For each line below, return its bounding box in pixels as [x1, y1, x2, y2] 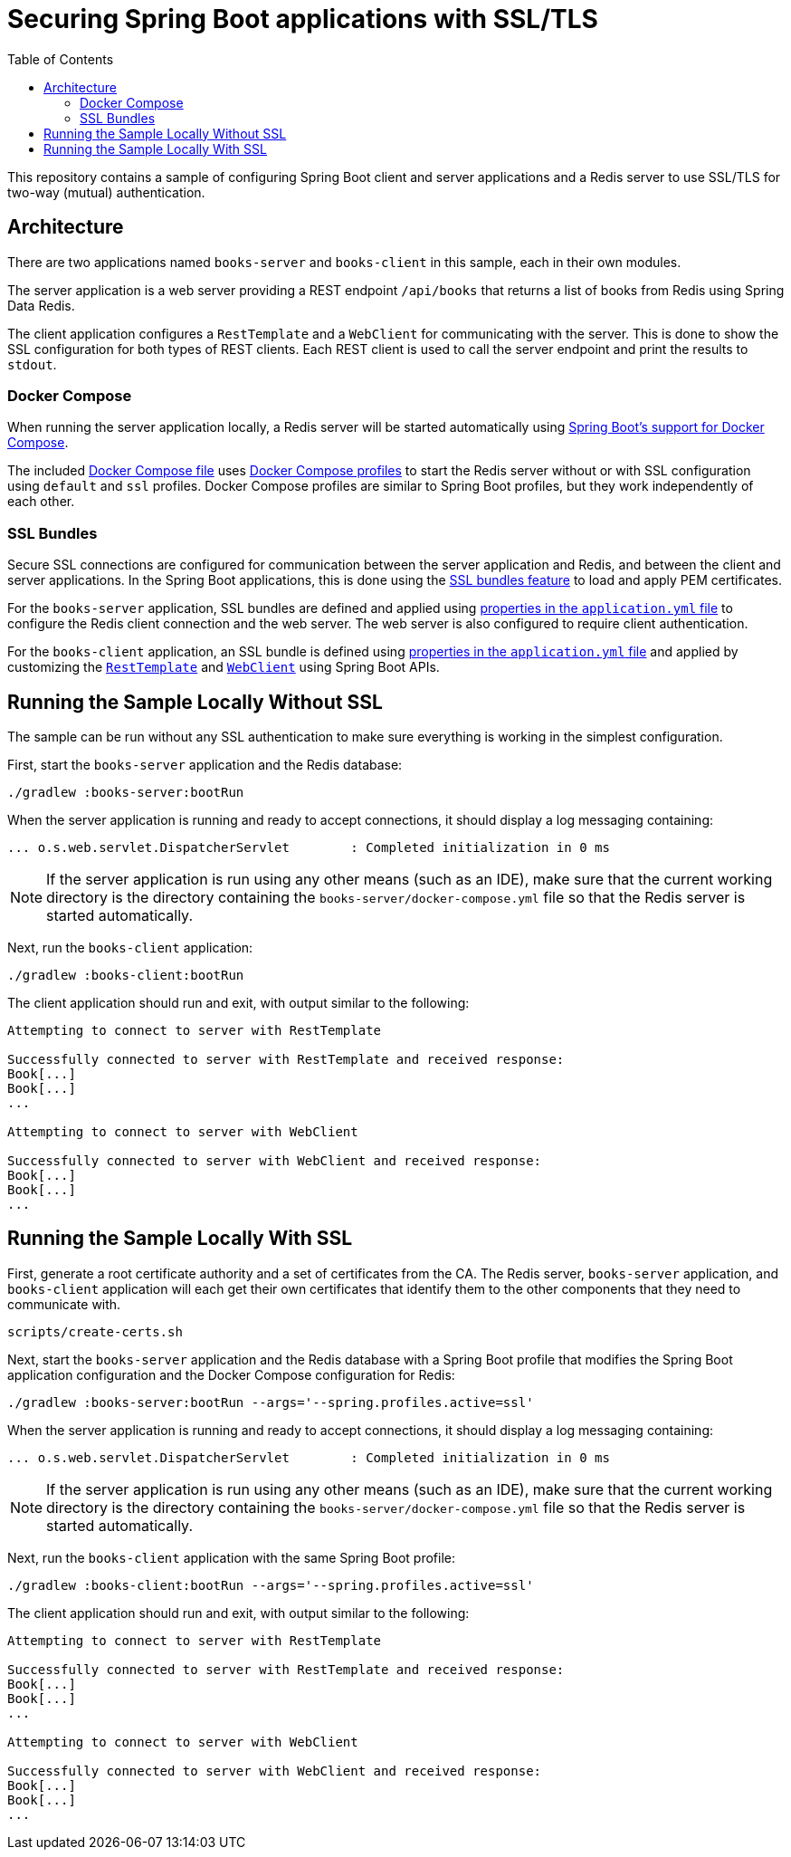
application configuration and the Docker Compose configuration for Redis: [7, 1366, 455, 1383]
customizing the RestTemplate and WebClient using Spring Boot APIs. [7, 659, 440, 675]
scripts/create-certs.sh [7, 1324, 183, 1339]
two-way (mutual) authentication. [7, 184, 205, 200]
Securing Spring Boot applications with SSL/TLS [7, 4, 598, 34]
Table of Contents [7, 51, 114, 67]
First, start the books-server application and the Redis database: [7, 756, 403, 772]
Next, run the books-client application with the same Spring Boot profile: [7, 1549, 456, 1565]
